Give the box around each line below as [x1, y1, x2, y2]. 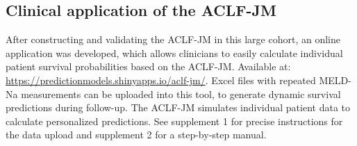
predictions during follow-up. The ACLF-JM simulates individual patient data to [6, 100, 351, 115]
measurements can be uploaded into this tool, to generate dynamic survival [21, 86, 341, 101]
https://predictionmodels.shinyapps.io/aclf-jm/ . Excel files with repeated [6, 72, 316, 87]
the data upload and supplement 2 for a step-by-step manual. [6, 127, 267, 142]
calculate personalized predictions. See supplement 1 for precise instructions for [6, 113, 343, 128]
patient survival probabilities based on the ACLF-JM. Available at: [6, 59, 291, 74]
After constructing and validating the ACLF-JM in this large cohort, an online [6, 32, 340, 47]
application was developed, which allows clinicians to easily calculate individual [6, 45, 343, 60]
